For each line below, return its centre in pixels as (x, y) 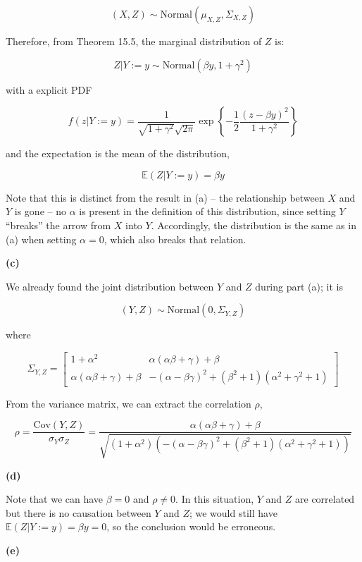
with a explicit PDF (49, 89)
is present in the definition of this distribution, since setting (207, 211)
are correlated (325, 499)
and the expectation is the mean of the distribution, (118, 153)
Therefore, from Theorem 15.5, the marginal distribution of (134, 41)
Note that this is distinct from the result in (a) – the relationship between (165, 197)
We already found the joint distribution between (110, 286)
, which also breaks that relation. (175, 239)
